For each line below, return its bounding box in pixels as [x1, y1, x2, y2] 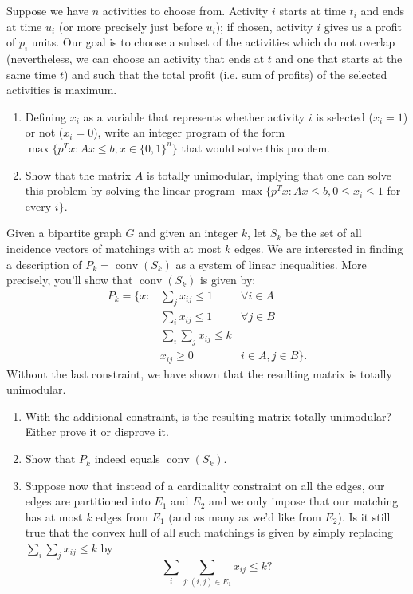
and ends [360, 2, 404, 18]
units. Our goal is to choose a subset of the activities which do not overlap [31, 34, 395, 50]
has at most [25, 508, 83, 525]
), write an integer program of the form [93, 124, 285, 141]
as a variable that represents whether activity [83, 108, 305, 125]
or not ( [25, 124, 64, 141]
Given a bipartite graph [6, 224, 122, 241]
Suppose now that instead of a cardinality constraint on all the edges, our [25, 477, 385, 493]
